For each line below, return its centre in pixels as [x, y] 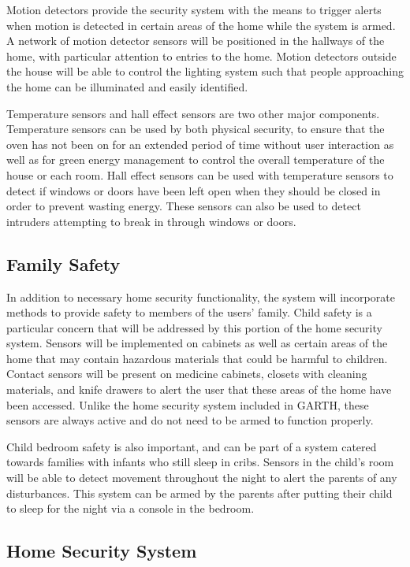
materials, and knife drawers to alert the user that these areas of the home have [199, 389]
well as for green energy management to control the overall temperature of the [196, 159]
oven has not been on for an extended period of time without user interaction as [200, 144]
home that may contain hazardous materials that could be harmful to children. [197, 358]
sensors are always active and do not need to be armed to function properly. [190, 420]
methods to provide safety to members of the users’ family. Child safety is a [189, 312]
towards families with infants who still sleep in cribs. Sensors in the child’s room [200, 462]
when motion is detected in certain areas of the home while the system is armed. [201, 25]
